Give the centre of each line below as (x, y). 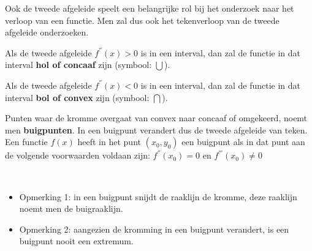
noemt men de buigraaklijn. (71, 208)
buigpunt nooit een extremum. (76, 241)
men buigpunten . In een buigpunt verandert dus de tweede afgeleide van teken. (156, 129)
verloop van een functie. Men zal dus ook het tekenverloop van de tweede (142, 20)
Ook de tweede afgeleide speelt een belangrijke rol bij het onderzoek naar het (150, 8)
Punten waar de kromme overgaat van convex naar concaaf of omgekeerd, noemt (156, 118)
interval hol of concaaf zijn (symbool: (78, 65)
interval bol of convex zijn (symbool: (77, 97)
